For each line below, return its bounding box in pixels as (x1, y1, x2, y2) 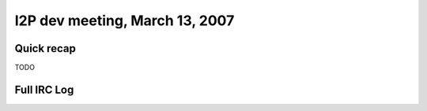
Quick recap (14, 42, 77, 55)
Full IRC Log (14, 83, 74, 96)
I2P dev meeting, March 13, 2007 (14, 12, 235, 29)
